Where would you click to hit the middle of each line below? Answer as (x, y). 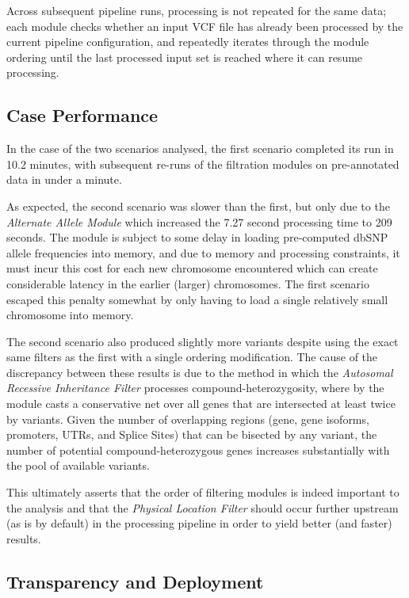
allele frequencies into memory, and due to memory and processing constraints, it (203, 252)
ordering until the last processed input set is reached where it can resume (185, 57)
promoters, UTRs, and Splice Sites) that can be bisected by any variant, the (192, 434)
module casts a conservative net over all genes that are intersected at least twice (201, 404)
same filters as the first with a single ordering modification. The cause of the (192, 357)
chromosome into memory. (70, 315)
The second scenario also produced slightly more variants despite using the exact (203, 341)
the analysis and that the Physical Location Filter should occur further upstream (203, 507)
